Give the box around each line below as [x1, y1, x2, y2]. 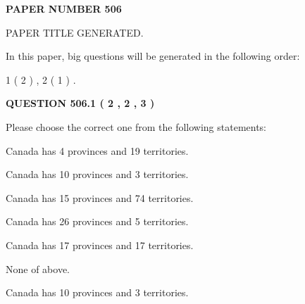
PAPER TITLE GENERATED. [6, 25, 144, 39]
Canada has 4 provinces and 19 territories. [6, 143, 189, 158]
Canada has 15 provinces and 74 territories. [6, 190, 194, 205]
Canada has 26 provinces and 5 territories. [6, 214, 189, 229]
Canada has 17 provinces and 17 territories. [6, 237, 194, 252]
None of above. [6, 261, 70, 276]
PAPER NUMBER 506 [6, 1, 122, 15]
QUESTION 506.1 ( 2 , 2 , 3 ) [6, 96, 155, 110]
